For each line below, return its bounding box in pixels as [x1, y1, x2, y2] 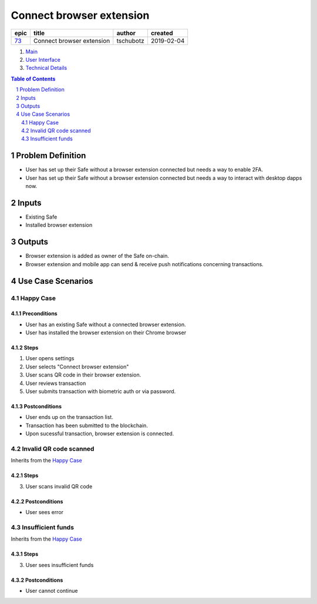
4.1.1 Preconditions [11, 310, 58, 317]
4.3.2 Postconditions [11, 576, 63, 583]
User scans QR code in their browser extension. [25, 371, 141, 378]
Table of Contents [11, 75, 56, 82]
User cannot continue [25, 588, 78, 595]
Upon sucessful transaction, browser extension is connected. [25, 430, 174, 437]
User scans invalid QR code [25, 482, 93, 490]
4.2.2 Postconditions [11, 498, 63, 505]
